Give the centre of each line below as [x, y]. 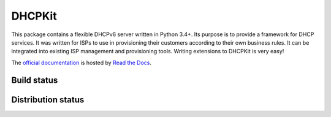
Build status [35, 80]
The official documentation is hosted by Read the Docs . [82, 62]
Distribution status [48, 100]
